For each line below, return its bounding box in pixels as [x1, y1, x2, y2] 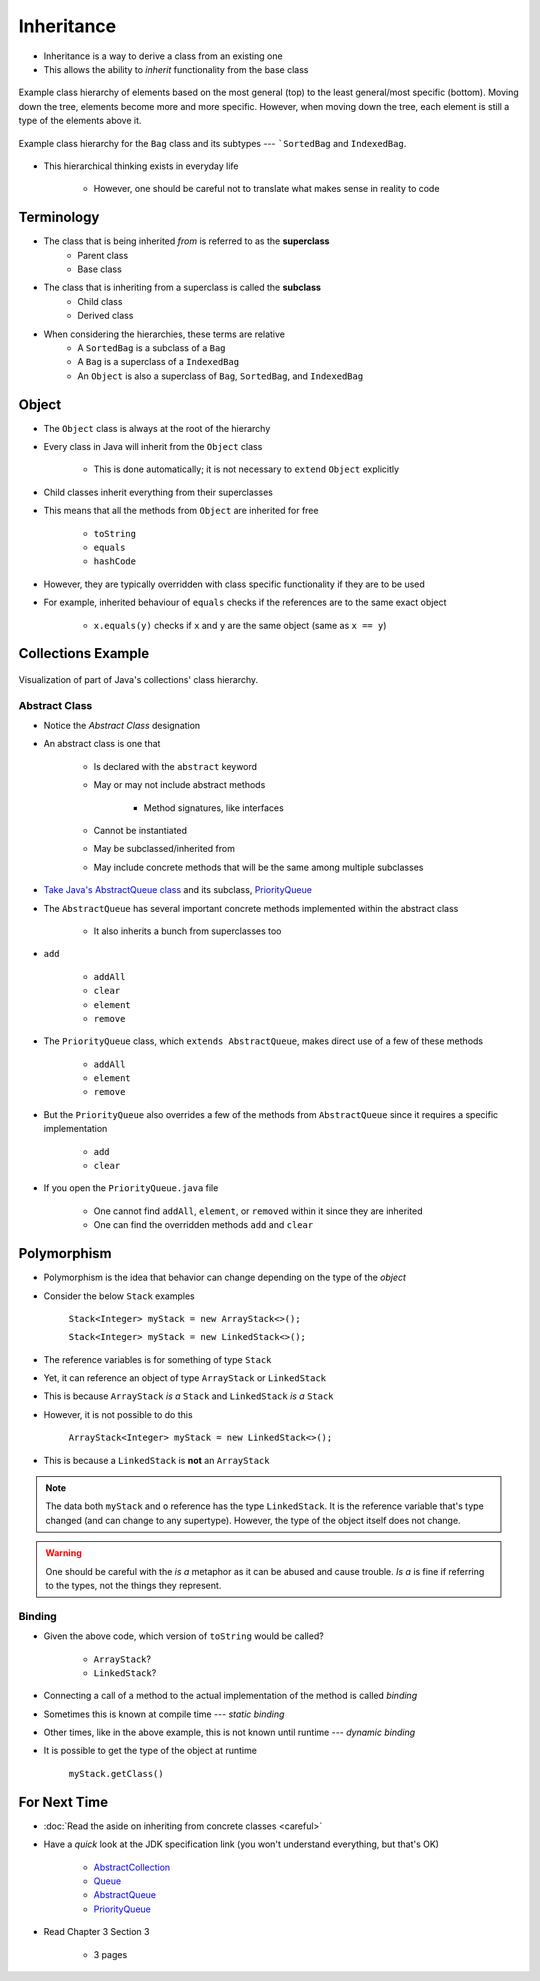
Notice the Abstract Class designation [43, 720, 201, 732]
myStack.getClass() [68, 1768, 164, 1779]
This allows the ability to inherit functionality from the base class [43, 63, 309, 75]
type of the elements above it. [18, 115, 142, 127]
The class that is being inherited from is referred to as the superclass [43, 235, 330, 247]
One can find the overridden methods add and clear [93, 1219, 314, 1231]
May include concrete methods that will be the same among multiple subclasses [93, 861, 424, 873]
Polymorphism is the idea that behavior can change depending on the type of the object [43, 1271, 407, 1284]
